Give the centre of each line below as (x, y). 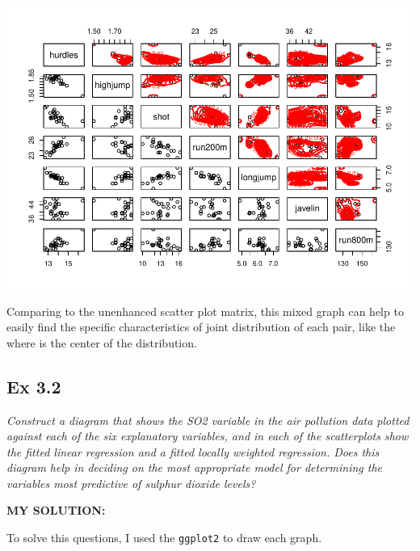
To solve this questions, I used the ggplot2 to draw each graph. (164, 538)
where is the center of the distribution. (102, 342)
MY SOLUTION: (56, 510)
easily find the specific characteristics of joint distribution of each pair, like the (201, 327)
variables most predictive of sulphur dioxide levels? (131, 483)
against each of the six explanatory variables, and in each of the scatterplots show (208, 436)
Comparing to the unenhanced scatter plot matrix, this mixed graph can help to (205, 311)
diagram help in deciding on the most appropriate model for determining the (194, 467)
